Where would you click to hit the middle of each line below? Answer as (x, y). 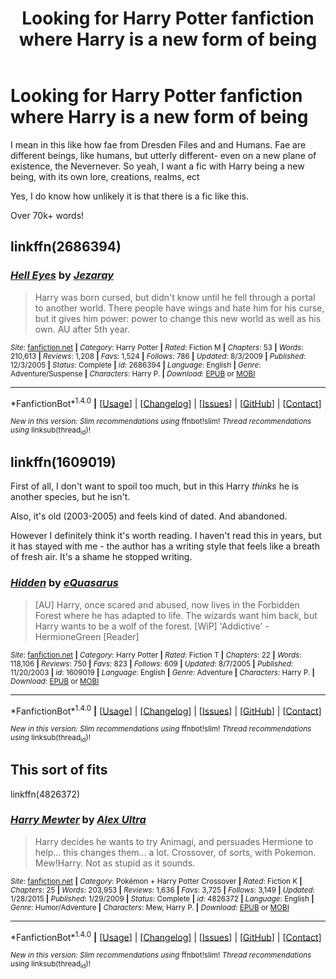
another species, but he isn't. (70, 497)
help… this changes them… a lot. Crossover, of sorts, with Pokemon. (175, 852)
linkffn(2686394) (66, 247)
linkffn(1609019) (63, 462)
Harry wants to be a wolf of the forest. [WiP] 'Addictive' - (152, 626)
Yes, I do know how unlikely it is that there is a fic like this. (129, 196)
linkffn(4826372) (45, 794)
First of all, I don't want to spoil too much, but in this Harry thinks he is (154, 486)
